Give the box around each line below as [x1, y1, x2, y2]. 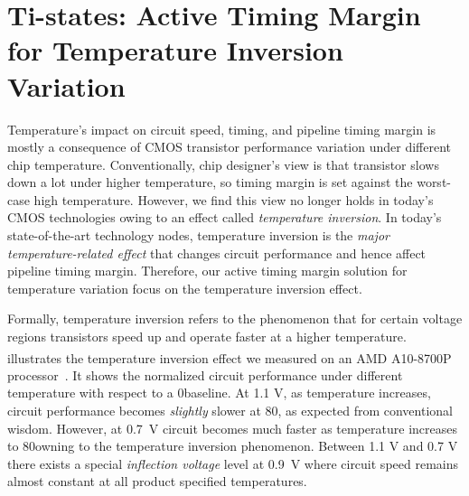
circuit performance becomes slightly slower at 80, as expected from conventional [7, 401, 453, 420]
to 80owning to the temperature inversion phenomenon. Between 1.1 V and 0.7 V [7, 436, 458, 455]
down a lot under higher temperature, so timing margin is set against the [7, 173, 413, 192]
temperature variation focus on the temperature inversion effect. [7, 278, 362, 297]
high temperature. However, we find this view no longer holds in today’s [33, 190, 434, 209]
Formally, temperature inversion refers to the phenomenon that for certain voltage [7, 309, 463, 328]
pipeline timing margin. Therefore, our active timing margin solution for [7, 261, 408, 280]
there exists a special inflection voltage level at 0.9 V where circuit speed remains [7, 454, 458, 473]
